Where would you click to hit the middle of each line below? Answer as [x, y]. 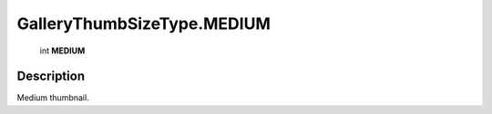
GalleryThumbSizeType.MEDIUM [143, 24]
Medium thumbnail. [53, 98]
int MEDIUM [62, 51]
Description [51, 76]
